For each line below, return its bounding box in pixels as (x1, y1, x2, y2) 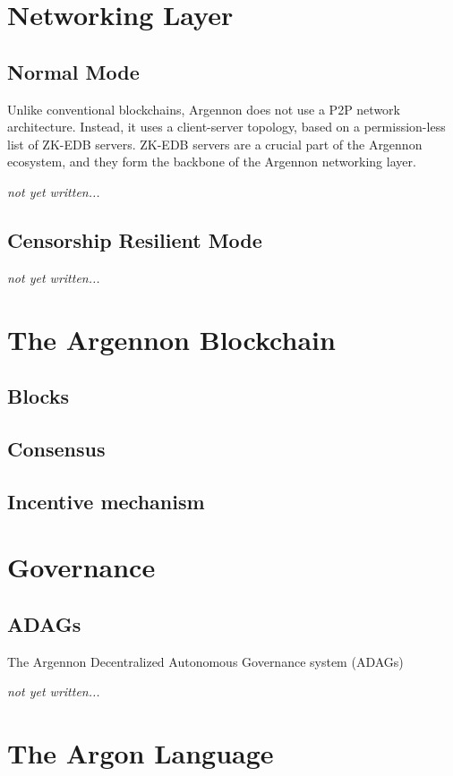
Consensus (7, 434, 106, 462)
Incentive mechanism (7, 487, 205, 515)
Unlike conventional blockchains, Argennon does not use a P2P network (7, 99, 400, 118)
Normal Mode (7, 57, 140, 85)
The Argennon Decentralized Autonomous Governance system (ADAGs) (7, 652, 404, 670)
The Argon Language (7, 735, 274, 772)
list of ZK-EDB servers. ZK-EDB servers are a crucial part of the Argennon (7, 134, 423, 153)
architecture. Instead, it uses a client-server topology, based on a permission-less (7, 117, 446, 136)
